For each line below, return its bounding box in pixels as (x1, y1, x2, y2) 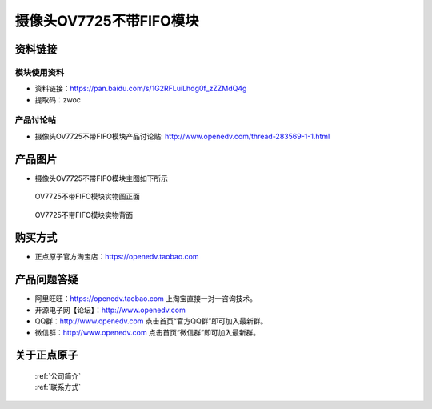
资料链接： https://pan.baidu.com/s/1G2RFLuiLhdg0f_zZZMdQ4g (34, 84, 247, 94)
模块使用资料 (14, 66, 65, 78)
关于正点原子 (14, 348, 78, 362)
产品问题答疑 (14, 273, 78, 287)
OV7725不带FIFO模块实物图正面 (34, 192, 140, 202)
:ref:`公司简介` (34, 371, 82, 380)
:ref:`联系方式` (34, 383, 82, 392)
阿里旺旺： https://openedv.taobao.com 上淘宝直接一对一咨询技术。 (34, 294, 258, 303)
